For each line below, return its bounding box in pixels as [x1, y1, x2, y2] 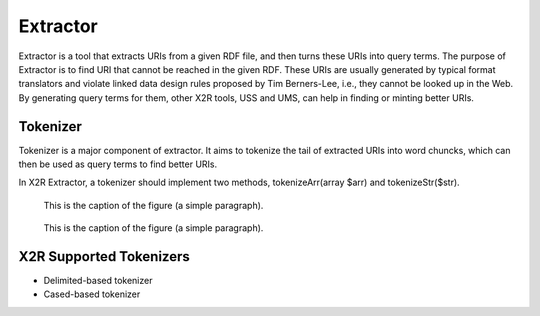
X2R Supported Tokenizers [18, 248, 190, 265]
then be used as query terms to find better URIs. [18, 158, 218, 170]
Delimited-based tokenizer [43, 275, 153, 287]
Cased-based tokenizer [43, 288, 141, 300]
